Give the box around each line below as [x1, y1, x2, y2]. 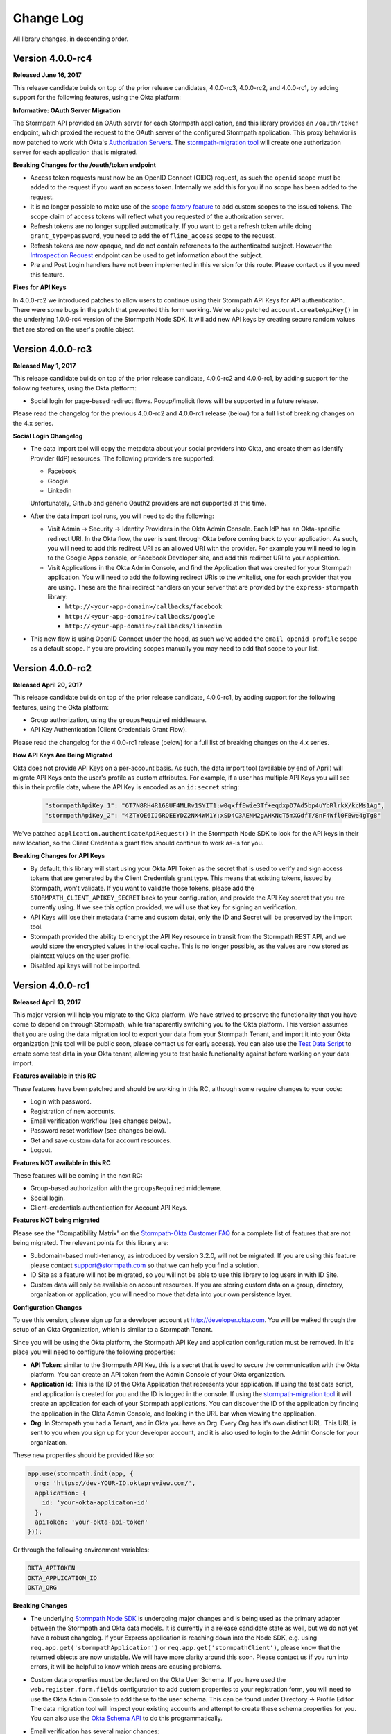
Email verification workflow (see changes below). [30, 1117, 171, 1125]
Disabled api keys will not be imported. [30, 961, 141, 970]
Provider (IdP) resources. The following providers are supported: [30, 454, 215, 463]
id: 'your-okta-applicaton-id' [42, 1499, 148, 1506]
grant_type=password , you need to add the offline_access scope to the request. [30, 232, 277, 240]
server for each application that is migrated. [12, 148, 138, 156]
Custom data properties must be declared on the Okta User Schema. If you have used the [30, 1675, 286, 1683]
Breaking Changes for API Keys [12, 852, 105, 860]
